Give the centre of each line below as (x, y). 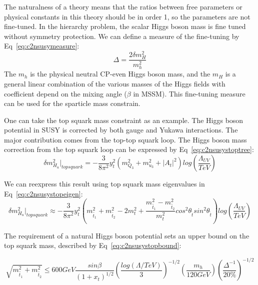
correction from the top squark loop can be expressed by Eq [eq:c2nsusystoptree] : (129, 149)
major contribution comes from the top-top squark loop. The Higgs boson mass (125, 139)
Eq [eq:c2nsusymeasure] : (42, 46)
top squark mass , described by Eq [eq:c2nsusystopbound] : (93, 245)
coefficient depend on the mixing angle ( (65, 93)
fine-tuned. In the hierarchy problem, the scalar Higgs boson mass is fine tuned (125, 26)
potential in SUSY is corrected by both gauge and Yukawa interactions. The (121, 130)
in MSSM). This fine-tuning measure (189, 93)
